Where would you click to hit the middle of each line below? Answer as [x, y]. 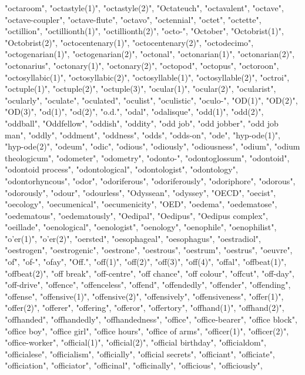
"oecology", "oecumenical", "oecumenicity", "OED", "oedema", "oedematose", [141, 204]
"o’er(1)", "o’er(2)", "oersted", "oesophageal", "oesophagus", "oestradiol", [133, 238]
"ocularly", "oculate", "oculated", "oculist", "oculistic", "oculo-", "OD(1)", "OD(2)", [151, 100]
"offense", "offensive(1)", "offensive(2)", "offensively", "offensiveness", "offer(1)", [144, 296]
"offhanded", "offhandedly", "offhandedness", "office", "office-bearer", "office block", [151, 319]
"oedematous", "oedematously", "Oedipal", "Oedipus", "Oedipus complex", [136, 215]
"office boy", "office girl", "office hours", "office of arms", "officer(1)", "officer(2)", [147, 331]
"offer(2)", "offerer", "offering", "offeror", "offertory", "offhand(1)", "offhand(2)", [145, 308]
